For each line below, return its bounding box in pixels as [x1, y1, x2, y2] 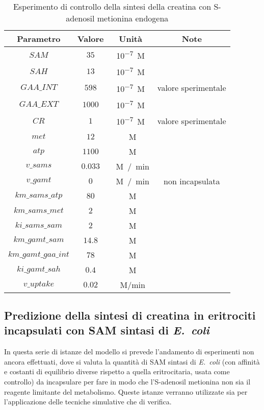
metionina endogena [97, 12, 169, 24]
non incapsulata [164, 175, 220, 187]
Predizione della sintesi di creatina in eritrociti [4, 307, 256, 323]
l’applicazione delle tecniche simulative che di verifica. [4, 396, 172, 407]
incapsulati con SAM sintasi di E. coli [4, 322, 209, 338]
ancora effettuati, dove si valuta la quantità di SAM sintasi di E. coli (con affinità [4, 356, 260, 367]
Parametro [17, 33, 61, 44]
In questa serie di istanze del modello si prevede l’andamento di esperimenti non [4, 346, 254, 357]
